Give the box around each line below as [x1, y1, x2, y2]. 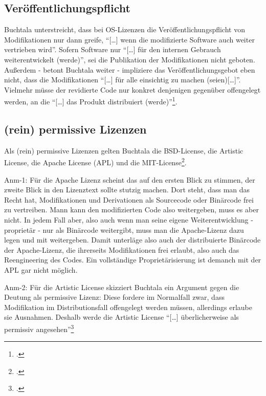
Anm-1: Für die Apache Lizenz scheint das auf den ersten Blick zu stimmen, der [4, 174, 255, 185]
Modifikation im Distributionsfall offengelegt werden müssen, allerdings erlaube [4, 301, 252, 312]
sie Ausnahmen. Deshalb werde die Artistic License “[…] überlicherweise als [4, 312, 239, 322]
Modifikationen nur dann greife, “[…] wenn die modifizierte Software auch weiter [4, 34, 255, 45]
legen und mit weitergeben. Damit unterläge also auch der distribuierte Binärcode [4, 234, 261, 245]
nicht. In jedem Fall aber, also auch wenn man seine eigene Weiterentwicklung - [4, 214, 253, 225]
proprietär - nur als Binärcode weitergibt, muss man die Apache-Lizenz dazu [4, 224, 244, 235]
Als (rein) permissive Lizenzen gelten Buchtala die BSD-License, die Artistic [4, 145, 243, 156]
